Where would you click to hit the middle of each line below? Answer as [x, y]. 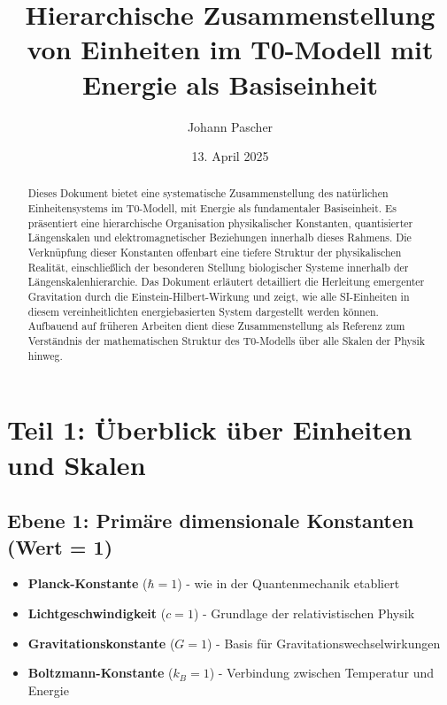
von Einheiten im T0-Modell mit [230, 49]
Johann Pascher [230, 126]
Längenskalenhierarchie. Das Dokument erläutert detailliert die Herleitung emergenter [226, 282]
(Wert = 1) [60, 546]
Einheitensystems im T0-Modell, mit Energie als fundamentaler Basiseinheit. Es [212, 208]
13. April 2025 [230, 156]
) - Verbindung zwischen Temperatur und [322, 673]
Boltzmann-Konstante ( [100, 673]
